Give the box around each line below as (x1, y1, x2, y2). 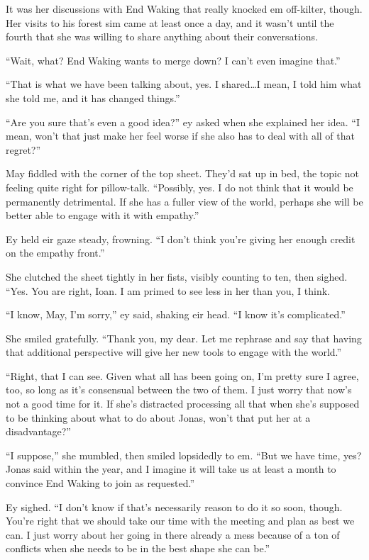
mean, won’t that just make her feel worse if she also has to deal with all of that (6, 128, 355, 143)
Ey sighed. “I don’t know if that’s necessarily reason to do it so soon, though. (6, 499, 343, 514)
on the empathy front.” (6, 245, 105, 260)
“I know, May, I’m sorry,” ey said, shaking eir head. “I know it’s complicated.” (6, 307, 346, 322)
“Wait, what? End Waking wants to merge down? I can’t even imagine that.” (6, 52, 341, 67)
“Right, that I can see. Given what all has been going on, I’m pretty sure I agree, (6, 368, 359, 383)
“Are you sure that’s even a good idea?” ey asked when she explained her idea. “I (6, 114, 360, 129)
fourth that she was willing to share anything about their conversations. (6, 29, 319, 44)
